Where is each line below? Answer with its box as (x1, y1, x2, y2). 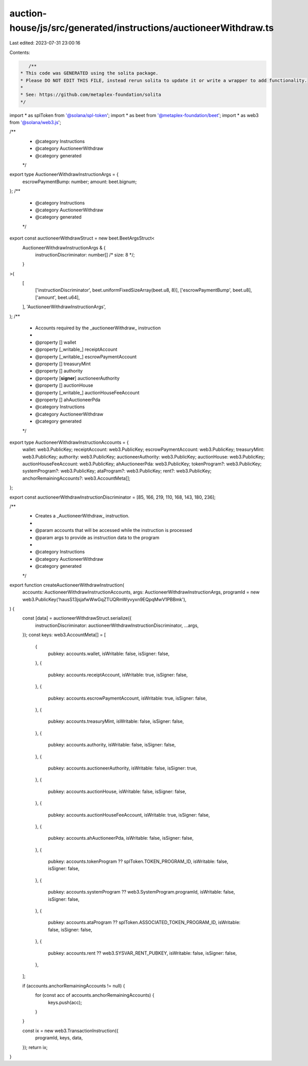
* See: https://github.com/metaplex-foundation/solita (20, 92, 161, 97)
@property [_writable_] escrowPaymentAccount (35, 353, 137, 360)
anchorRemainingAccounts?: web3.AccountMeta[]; (22, 475, 131, 481)
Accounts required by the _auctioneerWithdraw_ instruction (35, 325, 161, 331)
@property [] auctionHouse (35, 382, 93, 388)
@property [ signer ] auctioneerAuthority (35, 375, 120, 381)
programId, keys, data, (35, 1035, 83, 1041)
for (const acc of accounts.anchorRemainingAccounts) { (35, 992, 155, 998)
